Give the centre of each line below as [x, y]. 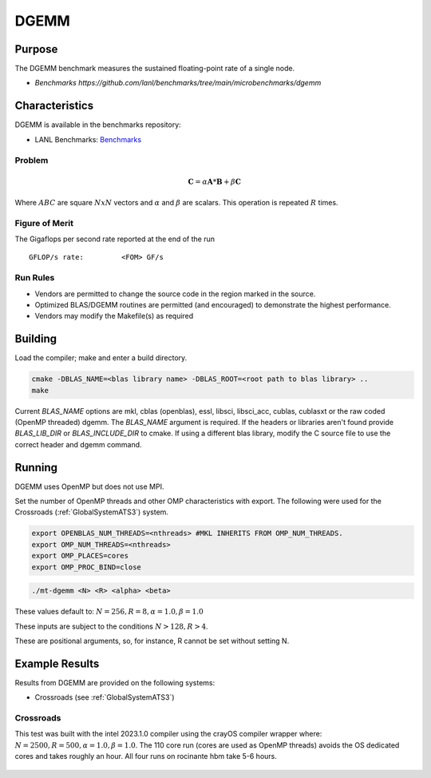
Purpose [36, 49]
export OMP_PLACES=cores [80, 556]
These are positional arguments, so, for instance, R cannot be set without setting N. [152, 641]
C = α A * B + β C [214, 181]
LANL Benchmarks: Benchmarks [88, 139]
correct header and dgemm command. [79, 444]
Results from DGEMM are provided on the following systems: [115, 682]
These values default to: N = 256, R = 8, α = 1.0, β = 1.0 [109, 612]
